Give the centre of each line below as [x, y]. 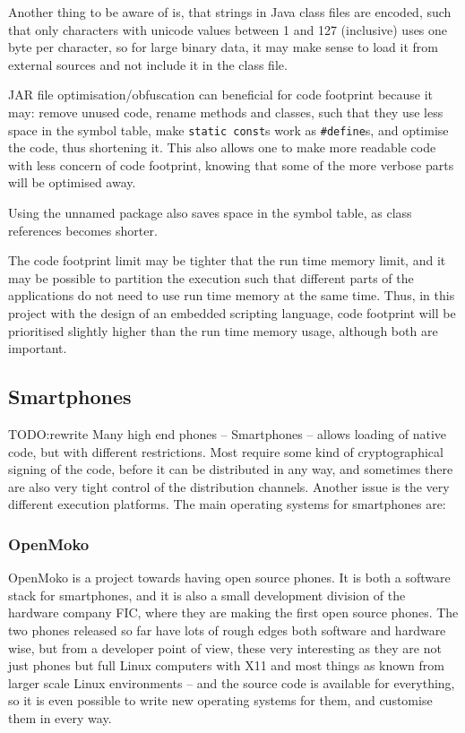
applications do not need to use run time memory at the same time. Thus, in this [232, 295]
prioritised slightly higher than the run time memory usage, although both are [223, 330]
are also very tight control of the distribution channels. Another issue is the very [229, 486]
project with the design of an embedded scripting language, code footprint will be [232, 312]
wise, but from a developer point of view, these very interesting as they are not [225, 647]
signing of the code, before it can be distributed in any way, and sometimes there [231, 469]
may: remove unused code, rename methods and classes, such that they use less [226, 112]
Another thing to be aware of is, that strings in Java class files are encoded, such [230, 12]
